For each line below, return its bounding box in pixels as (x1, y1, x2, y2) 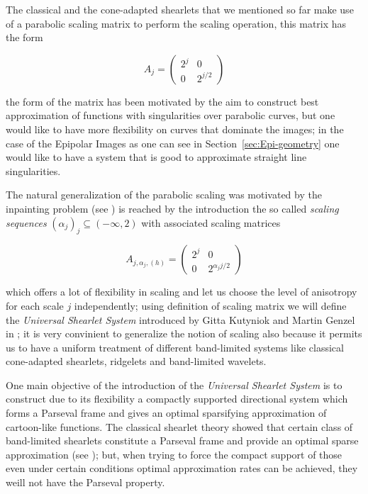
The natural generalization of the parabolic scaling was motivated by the (6, 187, 322, 202)
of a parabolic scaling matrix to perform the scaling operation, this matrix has (6, 16, 347, 30)
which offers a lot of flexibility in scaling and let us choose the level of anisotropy (6, 284, 357, 299)
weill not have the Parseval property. (6, 475, 165, 490)
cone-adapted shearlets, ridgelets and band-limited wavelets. (6, 354, 267, 369)
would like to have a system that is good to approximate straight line (6, 150, 307, 164)
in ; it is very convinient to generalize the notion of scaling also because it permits (6, 326, 362, 341)
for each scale (6, 298, 64, 313)
